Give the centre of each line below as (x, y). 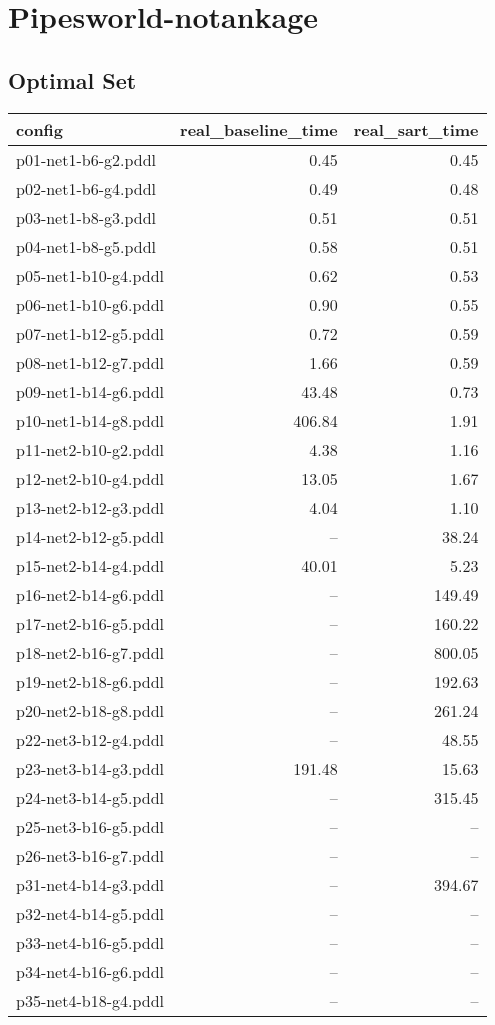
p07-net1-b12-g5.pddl (90, 333)
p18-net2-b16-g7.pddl (90, 652)
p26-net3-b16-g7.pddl (90, 855)
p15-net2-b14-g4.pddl (90, 565)
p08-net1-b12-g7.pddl (90, 362)
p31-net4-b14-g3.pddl (90, 884)
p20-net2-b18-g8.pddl (90, 710)
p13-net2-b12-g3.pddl (90, 507)
